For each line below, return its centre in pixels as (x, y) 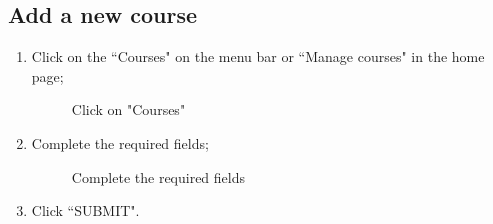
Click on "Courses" (128, 109)
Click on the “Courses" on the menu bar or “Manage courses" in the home (258, 56)
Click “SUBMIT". (85, 210)
